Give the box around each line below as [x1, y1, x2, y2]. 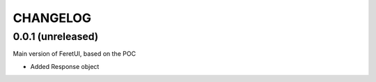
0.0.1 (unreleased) [13, 30, 99, 43]
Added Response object [30, 62, 100, 70]
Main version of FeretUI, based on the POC [13, 50, 136, 58]
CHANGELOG [13, 10, 92, 25]
